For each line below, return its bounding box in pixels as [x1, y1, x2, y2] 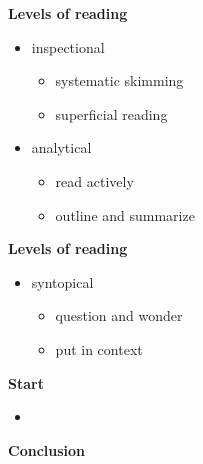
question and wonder [55, 305, 183, 326]
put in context [55, 338, 143, 359]
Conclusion [8, 439, 86, 460]
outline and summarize [55, 204, 195, 225]
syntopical [31, 271, 94, 292]
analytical [31, 137, 92, 158]
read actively [55, 170, 134, 191]
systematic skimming [55, 70, 184, 91]
